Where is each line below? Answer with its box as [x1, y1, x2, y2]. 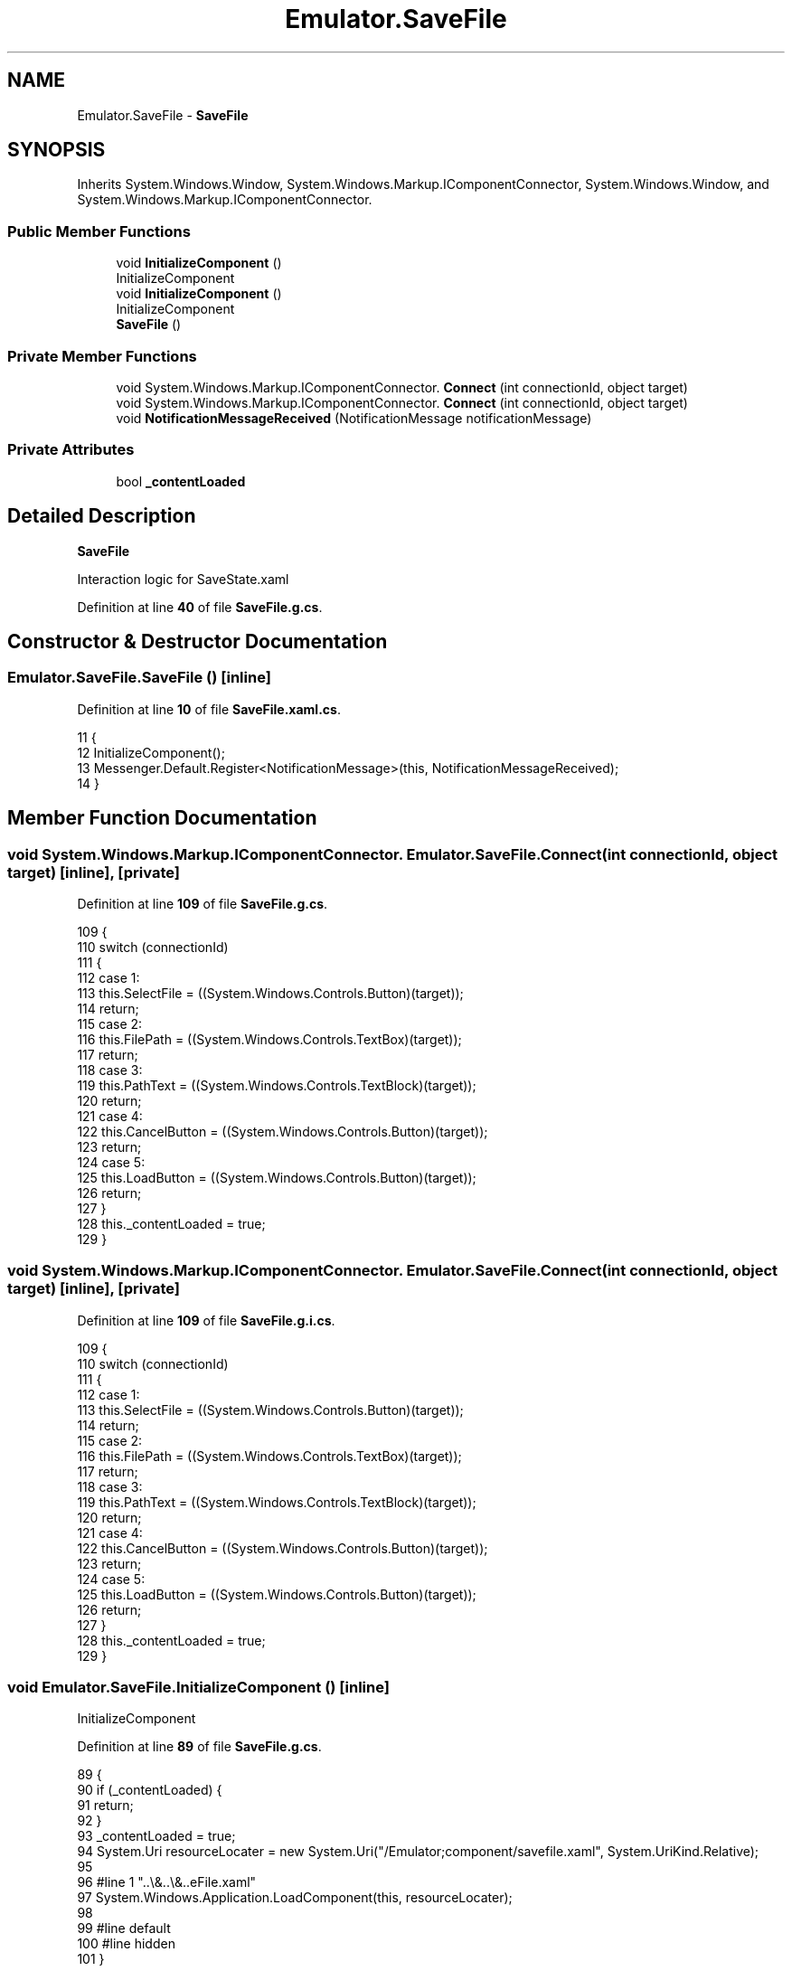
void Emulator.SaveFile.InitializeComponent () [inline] [7, 1678, 390, 1697]
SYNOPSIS [7, 138, 106, 162]
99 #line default [77, 1920, 171, 1937]
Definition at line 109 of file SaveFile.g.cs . [77, 895, 328, 911]
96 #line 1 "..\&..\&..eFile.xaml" [77, 1874, 257, 1891]
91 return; [77, 1797, 134, 1814]
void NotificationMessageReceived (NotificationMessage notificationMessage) [116, 410, 592, 426]
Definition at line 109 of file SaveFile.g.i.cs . [77, 1312, 335, 1328]
